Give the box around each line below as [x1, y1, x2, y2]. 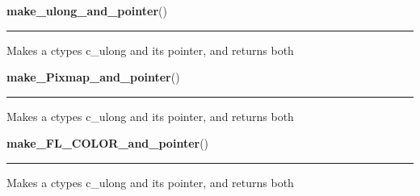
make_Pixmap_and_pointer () [6, 69, 180, 85]
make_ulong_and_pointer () [6, 2, 167, 19]
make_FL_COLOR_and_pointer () [6, 135, 209, 152]
